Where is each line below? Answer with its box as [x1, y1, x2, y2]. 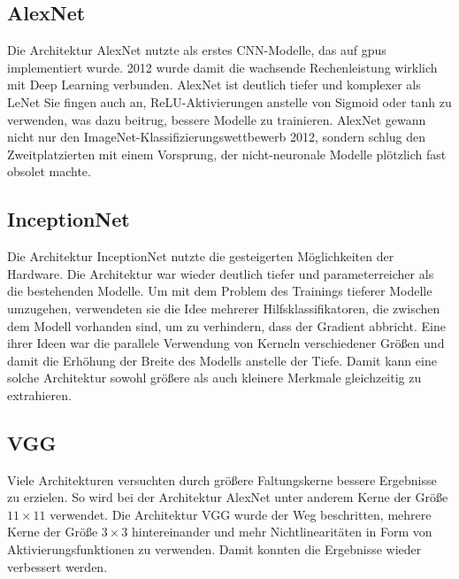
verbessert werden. [7, 557, 108, 575]
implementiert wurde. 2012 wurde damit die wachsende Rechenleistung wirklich [7, 58, 438, 76]
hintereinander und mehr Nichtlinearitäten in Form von [131, 522, 432, 541]
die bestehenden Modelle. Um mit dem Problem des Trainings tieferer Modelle [7, 282, 432, 300]
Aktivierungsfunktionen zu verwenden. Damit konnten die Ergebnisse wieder [7, 540, 422, 559]
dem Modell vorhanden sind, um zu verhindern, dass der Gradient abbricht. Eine [7, 316, 446, 335]
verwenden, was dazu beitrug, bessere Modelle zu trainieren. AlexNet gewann [7, 110, 426, 128]
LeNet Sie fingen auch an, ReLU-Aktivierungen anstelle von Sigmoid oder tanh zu [7, 92, 452, 111]
